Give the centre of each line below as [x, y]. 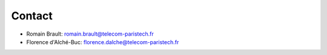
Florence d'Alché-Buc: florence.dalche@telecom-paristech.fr [103, 42]
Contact [32, 16]
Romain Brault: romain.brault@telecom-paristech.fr [90, 34]
